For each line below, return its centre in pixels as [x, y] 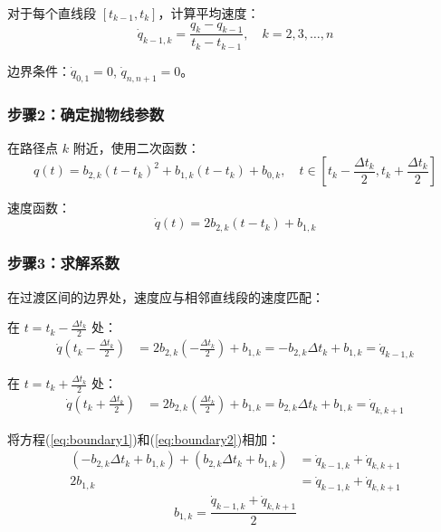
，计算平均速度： [209, 13]
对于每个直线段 [52, 13]
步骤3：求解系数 [63, 263]
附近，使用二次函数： [136, 147]
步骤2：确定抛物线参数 [86, 114]
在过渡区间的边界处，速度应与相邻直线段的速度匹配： [166, 296]
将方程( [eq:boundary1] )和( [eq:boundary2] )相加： [144, 438]
